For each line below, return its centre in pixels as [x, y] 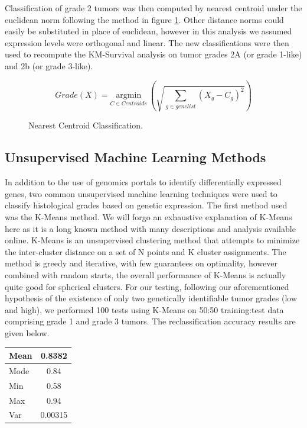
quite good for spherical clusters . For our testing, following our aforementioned [147, 286]
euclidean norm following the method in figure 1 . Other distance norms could [144, 19]
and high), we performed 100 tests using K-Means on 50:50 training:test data [144, 309]
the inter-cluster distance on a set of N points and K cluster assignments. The [146, 251]
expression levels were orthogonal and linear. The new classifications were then [147, 42]
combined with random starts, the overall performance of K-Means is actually [146, 274]
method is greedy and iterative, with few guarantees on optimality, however [141, 263]
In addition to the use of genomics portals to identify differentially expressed [143, 182]
